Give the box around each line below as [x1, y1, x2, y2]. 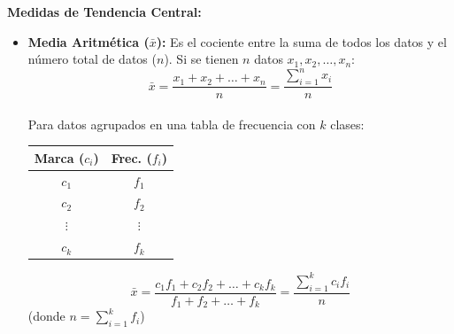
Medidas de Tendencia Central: [7, 3, 202, 20]
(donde [27, 307, 65, 325]
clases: [330, 114, 365, 133]
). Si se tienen [164, 50, 239, 68]
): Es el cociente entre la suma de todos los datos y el [156, 32, 447, 50]
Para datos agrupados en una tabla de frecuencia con [27, 114, 316, 133]
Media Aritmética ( [27, 32, 150, 50]
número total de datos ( [27, 50, 157, 68]
